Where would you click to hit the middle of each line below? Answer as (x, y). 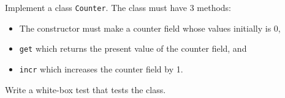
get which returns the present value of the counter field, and (133, 48)
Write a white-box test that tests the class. (85, 89)
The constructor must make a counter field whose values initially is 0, (150, 28)
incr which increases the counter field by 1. (101, 68)
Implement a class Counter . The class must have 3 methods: (118, 7)
